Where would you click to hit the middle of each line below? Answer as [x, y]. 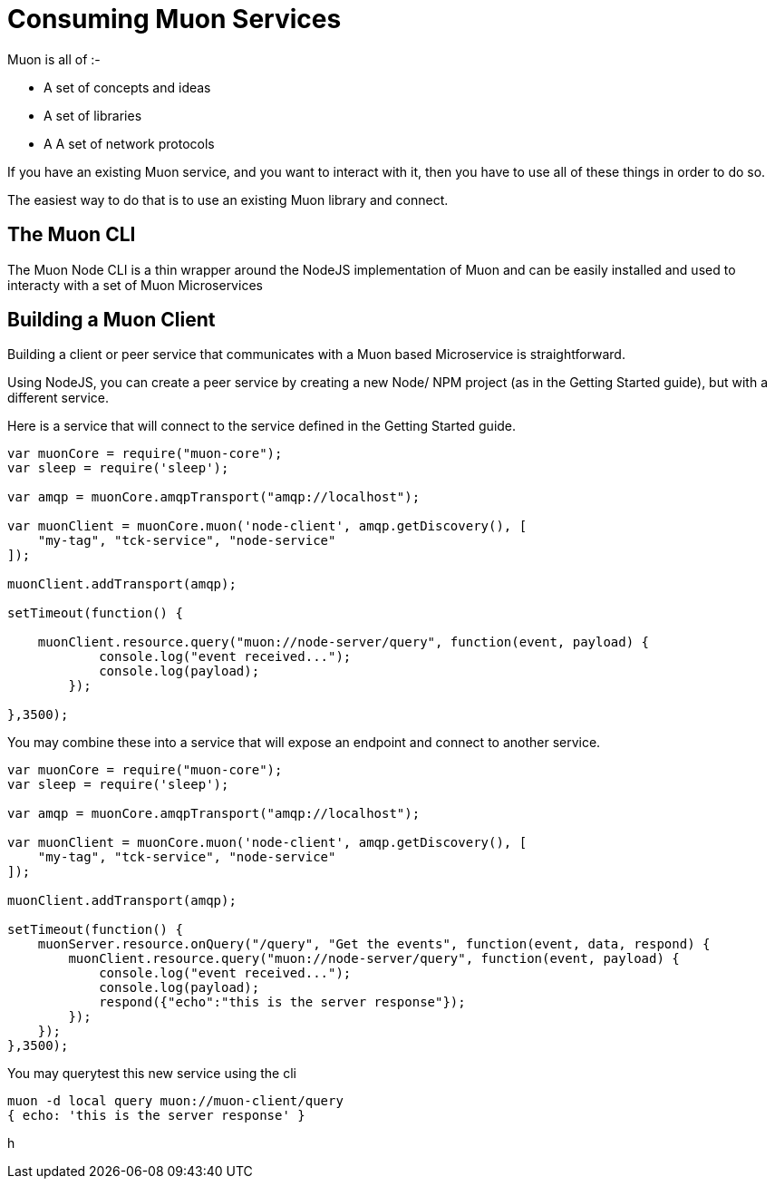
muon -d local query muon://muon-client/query [175, 1101]
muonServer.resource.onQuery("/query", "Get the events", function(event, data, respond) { [374, 944]
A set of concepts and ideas [127, 87]
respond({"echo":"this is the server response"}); [282, 1002]
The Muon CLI [72, 235]
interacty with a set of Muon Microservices [135, 285]
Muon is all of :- [54, 59]
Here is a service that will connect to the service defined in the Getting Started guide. [262, 426]
